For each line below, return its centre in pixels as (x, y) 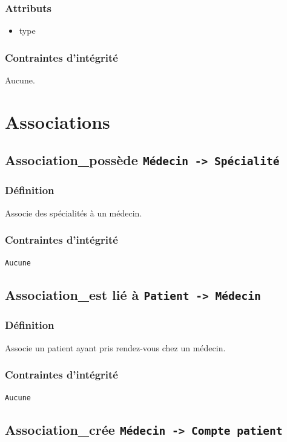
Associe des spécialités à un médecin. (74, 213)
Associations (58, 121)
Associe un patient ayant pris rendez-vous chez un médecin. (115, 347)
